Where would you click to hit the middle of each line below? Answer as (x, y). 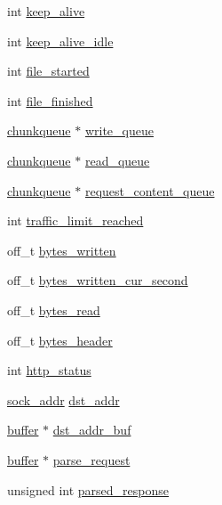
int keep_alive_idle (60, 41)
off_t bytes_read (54, 310)
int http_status (49, 370)
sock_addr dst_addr (63, 399)
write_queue (119, 130)
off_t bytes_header (60, 340)
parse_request (91, 459)
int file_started (48, 71)
